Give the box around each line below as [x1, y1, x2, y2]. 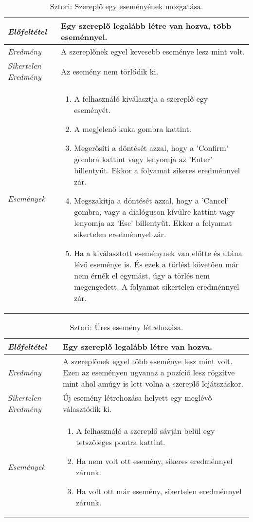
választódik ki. [63, 403, 112, 414]
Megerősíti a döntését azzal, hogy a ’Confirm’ [74, 142, 229, 153]
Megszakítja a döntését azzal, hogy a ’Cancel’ [74, 195, 229, 206]
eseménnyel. [61, 31, 108, 42]
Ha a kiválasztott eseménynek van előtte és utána [74, 247, 242, 259]
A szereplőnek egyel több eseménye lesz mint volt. [63, 355, 233, 367]
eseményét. [74, 104, 111, 115]
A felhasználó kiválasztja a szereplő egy [74, 93, 208, 104]
